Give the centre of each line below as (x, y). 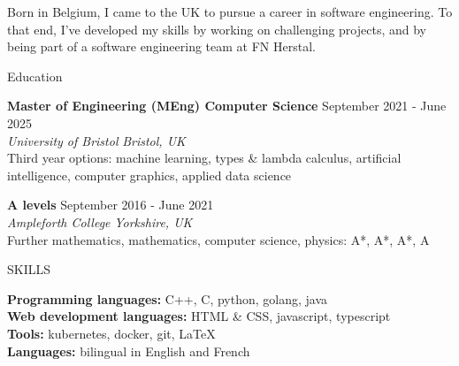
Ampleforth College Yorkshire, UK (100, 221)
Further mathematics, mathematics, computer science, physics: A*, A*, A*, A (218, 239)
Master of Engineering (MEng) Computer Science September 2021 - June (227, 106)
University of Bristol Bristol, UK (96, 140)
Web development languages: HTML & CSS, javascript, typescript (199, 316)
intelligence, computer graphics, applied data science (149, 175)
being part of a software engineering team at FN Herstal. (161, 46)
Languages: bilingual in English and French (129, 351)
